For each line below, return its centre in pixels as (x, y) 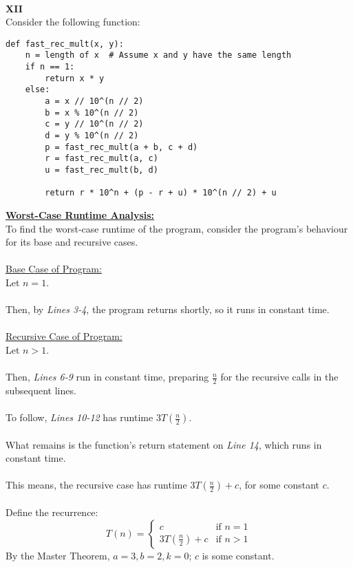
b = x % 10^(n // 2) (92, 113)
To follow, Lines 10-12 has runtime (79, 417)
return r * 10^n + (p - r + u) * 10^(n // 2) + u (161, 193)
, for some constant (279, 485)
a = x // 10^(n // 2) (94, 101)
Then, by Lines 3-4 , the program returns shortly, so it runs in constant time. (168, 309)
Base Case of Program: (54, 269)
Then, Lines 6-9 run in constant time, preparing (107, 377)
